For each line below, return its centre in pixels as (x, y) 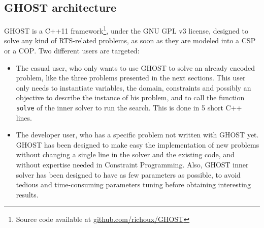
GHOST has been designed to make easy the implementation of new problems (138, 144)
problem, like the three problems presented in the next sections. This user (131, 78)
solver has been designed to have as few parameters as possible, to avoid (128, 174)
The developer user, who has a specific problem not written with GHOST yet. (137, 135)
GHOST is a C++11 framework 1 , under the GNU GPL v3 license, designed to (126, 30)
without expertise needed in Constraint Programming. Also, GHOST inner (132, 165)
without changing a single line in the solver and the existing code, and (125, 154)
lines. (24, 117)
